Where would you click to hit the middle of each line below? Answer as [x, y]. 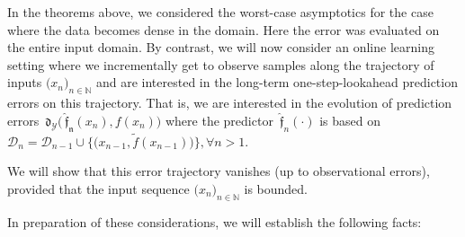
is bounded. [276, 188]
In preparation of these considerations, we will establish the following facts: [215, 221]
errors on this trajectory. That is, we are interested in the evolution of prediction [230, 103]
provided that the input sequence [98, 188]
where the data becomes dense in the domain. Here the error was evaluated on [224, 29]
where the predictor [219, 120]
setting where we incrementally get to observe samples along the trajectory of [221, 64]
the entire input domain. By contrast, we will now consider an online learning [221, 47]
